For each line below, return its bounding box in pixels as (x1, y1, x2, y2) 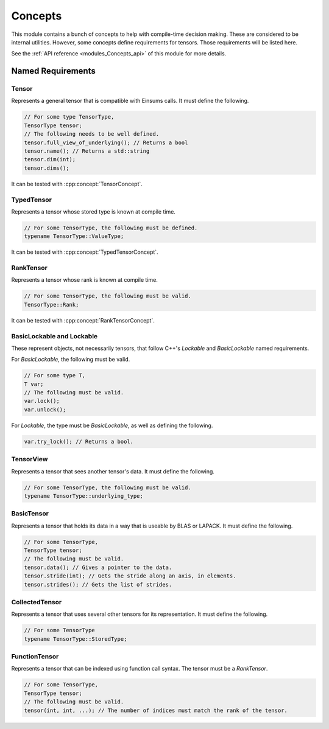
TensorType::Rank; (24, 301, 79, 308)
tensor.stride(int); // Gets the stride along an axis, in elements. (24, 573, 236, 579)
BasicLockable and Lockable (11, 332, 98, 340)
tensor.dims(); (24, 164, 69, 172)
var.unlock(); (24, 406, 66, 413)
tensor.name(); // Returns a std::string (24, 148, 150, 155)
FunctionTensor (11, 652, 59, 661)
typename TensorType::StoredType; (24, 635, 127, 642)
